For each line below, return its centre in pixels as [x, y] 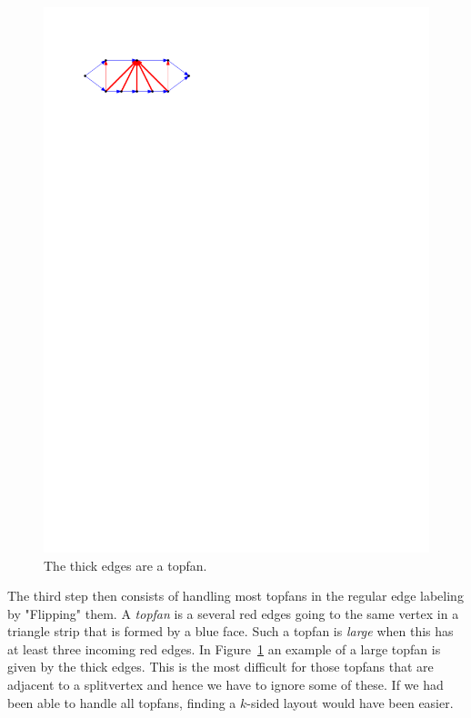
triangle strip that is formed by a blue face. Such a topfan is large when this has [230, 631]
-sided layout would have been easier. [350, 702]
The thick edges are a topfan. [125, 565]
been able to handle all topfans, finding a [122, 702]
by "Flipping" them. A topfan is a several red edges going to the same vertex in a [233, 613]
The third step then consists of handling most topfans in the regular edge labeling [235, 596]
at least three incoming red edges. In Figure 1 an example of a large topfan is [224, 648]
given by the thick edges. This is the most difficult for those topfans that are [220, 667]
